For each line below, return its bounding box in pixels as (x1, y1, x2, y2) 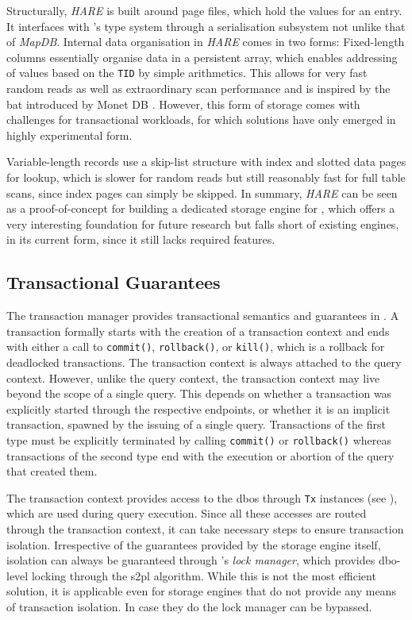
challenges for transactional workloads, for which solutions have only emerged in (6, 111, 396, 128)
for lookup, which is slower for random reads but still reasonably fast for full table (6, 169, 406, 185)
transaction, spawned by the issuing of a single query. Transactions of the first (6, 416, 386, 433)
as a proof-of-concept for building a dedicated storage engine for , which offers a (6, 200, 395, 217)
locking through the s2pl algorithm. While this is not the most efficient (31, 567, 376, 583)
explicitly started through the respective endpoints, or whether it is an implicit (6, 400, 391, 417)
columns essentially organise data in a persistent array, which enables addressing (6, 48, 398, 65)
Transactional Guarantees (6, 270, 221, 295)
